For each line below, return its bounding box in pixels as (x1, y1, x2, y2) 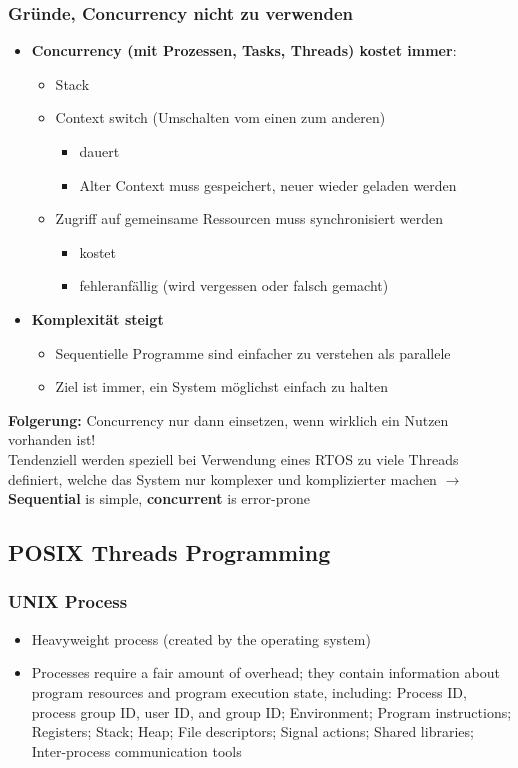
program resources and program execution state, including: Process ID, (31, 681, 467, 702)
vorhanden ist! (8, 429, 96, 450)
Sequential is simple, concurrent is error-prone (8, 488, 310, 509)
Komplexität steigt (31, 308, 164, 329)
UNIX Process (8, 589, 128, 614)
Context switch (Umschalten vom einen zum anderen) (55, 107, 386, 128)
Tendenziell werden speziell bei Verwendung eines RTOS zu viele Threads (8, 448, 459, 469)
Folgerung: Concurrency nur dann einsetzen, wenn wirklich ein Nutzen (8, 409, 449, 430)
